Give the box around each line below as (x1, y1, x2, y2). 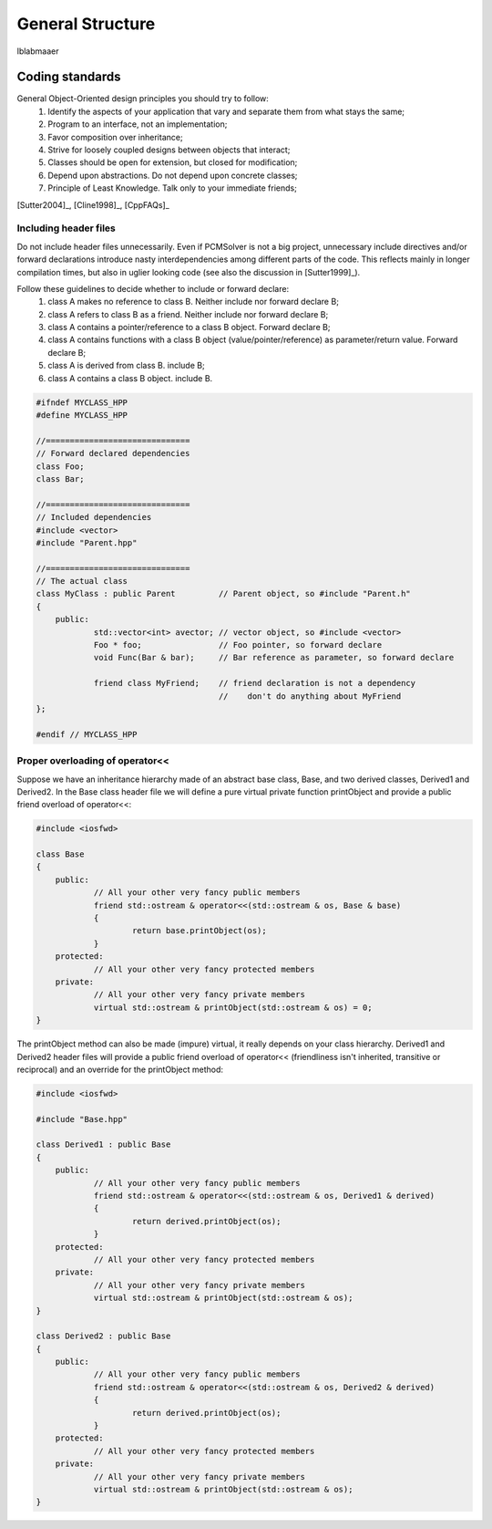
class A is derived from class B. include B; (47, 360, 205, 371)
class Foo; (36, 461, 85, 472)
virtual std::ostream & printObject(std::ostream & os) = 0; (93, 1002, 373, 1013)
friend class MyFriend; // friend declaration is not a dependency (93, 678, 416, 689)
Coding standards (16, 69, 121, 85)
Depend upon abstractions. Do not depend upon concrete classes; (47, 170, 298, 181)
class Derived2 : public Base (36, 1331, 171, 1341)
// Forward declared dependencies (36, 448, 190, 459)
